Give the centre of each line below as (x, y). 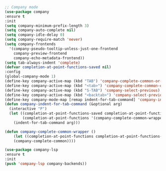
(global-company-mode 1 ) (30, 77)
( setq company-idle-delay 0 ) (35, 35)
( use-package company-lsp (31, 150)
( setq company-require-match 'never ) (44, 40)
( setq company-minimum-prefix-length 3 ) (47, 26)
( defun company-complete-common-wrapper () (50, 132)
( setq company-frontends (30, 44)
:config (13, 72)
